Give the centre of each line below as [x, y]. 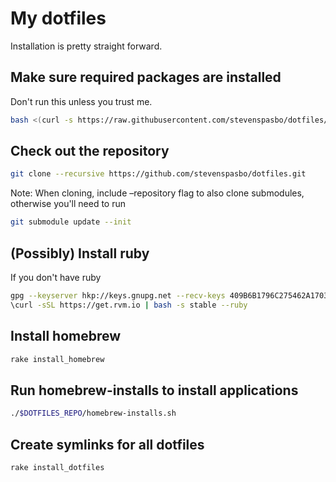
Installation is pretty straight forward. [86, 46]
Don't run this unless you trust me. [81, 101]
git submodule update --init [71, 222]
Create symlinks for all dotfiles [107, 444]
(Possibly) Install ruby [80, 253]
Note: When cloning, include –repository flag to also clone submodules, [157, 193]
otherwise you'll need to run [68, 204]
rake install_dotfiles [57, 467]
